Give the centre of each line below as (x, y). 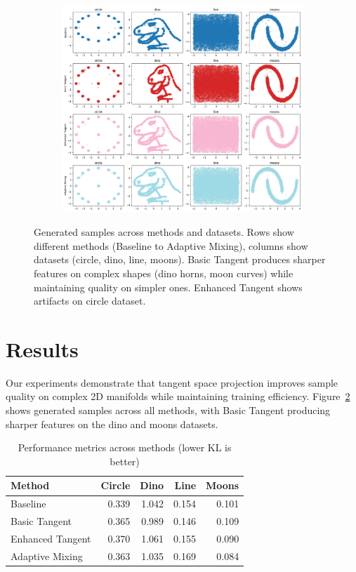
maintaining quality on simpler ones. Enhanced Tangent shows (168, 287)
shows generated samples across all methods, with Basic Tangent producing (168, 410)
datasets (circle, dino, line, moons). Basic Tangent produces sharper (180, 259)
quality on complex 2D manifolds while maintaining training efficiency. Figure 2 (178, 396)
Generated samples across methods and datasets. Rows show (164, 232)
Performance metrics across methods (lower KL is (125, 447)
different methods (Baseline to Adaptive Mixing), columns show (171, 245)
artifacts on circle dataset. (90, 301)
